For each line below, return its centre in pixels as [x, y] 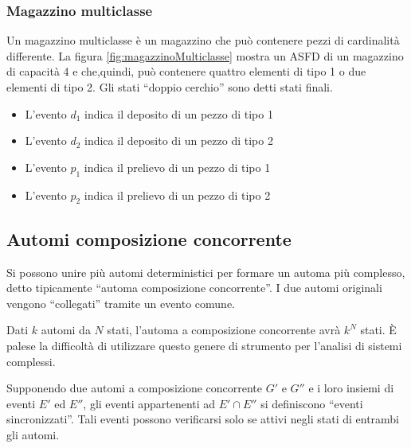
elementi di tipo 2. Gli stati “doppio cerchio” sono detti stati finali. [170, 87]
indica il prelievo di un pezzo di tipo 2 [177, 195]
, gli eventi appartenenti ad [149, 403]
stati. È [378, 330]
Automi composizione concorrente [149, 238]
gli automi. [33, 434]
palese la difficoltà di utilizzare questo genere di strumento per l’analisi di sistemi [204, 345]
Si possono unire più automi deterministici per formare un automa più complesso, [206, 272]
